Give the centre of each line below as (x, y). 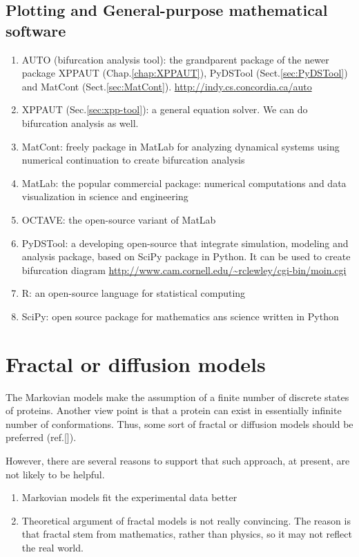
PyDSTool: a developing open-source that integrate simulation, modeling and (185, 243)
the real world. (52, 547)
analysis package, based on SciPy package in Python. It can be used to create (186, 256)
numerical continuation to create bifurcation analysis (133, 160)
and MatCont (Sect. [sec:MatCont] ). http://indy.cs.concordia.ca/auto (167, 86)
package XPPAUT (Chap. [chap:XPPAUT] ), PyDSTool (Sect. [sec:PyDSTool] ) (185, 73)
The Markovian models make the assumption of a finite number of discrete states (177, 397)
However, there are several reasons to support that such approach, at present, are (178, 460)
